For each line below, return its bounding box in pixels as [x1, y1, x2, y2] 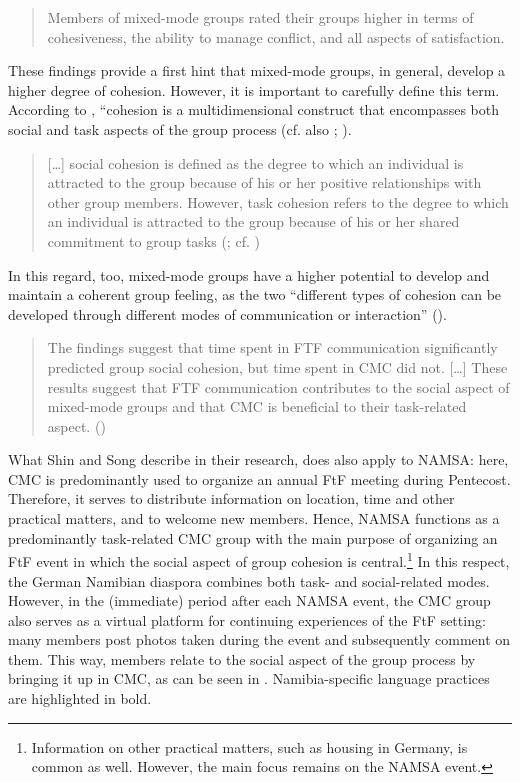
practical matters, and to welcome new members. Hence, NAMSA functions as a [8, 508, 500, 529]
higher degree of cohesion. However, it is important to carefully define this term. [8, 79, 500, 100]
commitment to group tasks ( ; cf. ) [47, 230, 260, 251]
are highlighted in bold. [8, 688, 152, 709]
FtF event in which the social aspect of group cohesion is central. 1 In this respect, [8, 548, 510, 571]
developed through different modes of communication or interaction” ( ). [8, 303, 447, 324]
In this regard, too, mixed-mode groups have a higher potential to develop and [8, 264, 490, 285]
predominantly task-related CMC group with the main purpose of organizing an [8, 527, 498, 548]
